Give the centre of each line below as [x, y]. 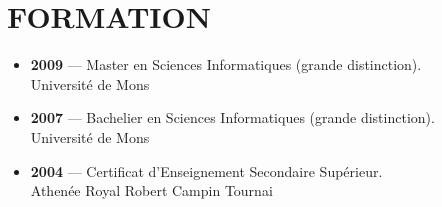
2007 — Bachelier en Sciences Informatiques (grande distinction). [232, 117]
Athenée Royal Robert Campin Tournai [151, 190]
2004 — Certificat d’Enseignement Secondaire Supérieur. [206, 170]
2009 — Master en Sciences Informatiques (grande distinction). [226, 64]
